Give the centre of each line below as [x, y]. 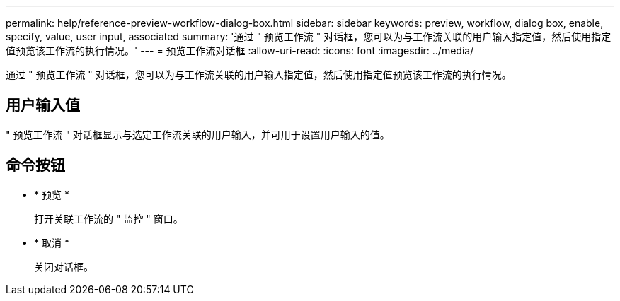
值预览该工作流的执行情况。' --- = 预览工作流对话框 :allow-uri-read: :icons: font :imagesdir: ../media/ [240, 51]
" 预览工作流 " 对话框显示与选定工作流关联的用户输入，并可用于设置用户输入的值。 [198, 134]
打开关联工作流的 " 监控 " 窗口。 [109, 218]
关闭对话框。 [64, 266]
